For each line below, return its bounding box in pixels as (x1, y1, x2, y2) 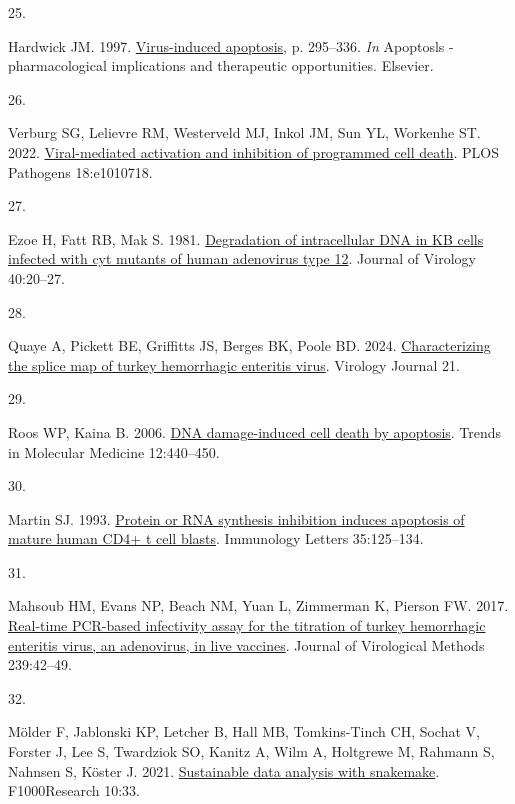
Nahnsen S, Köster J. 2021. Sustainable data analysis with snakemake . (8, 760, 440, 781)
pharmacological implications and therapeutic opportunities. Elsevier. (8, 55, 434, 76)
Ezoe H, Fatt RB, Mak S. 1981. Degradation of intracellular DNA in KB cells (8, 228, 484, 249)
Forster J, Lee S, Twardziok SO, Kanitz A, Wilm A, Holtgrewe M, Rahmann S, (8, 741, 495, 762)
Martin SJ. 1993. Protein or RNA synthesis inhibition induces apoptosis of (8, 508, 465, 529)
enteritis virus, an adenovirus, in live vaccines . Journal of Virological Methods (8, 634, 485, 655)
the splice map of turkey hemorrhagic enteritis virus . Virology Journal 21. (8, 354, 460, 375)
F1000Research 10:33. (8, 780, 140, 801)
